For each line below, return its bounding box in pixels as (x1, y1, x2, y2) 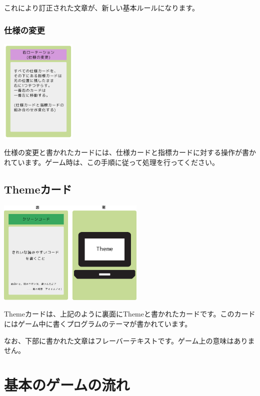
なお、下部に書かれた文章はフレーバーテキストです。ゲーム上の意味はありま (4, 335, 255, 345)
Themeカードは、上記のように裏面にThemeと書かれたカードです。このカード (4, 308, 255, 319)
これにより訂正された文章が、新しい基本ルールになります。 (4, 2, 199, 12)
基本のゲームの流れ (4, 374, 130, 394)
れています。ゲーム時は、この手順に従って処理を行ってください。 (4, 156, 219, 167)
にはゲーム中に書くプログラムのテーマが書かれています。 (4, 318, 192, 328)
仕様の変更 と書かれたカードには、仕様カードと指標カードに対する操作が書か (4, 147, 256, 157)
